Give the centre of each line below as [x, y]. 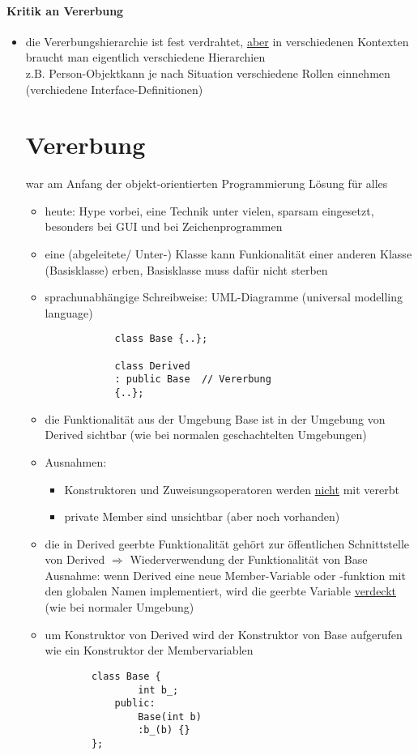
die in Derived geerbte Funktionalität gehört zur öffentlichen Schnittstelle [227, 543]
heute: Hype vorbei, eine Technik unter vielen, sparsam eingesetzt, [209, 210]
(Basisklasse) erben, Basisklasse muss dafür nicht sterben [186, 269]
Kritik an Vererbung [65, 10]
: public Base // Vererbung [193, 380]
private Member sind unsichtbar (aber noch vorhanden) [202, 516]
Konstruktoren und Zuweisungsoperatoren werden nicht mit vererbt [232, 489]
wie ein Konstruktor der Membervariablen [149, 650]
